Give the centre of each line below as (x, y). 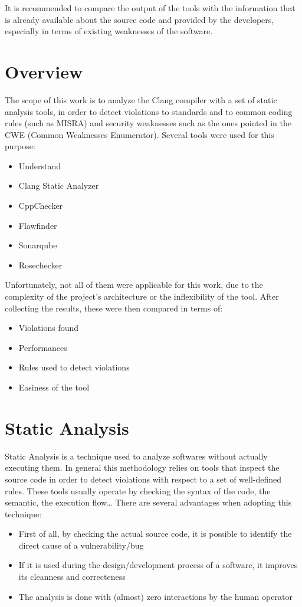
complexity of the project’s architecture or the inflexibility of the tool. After (142, 296)
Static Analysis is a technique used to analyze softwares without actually (136, 456)
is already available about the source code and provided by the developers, (139, 19)
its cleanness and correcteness (72, 577)
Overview (44, 71)
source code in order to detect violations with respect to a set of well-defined (143, 479)
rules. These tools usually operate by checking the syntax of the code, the (138, 490)
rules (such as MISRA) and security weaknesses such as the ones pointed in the (148, 123)
